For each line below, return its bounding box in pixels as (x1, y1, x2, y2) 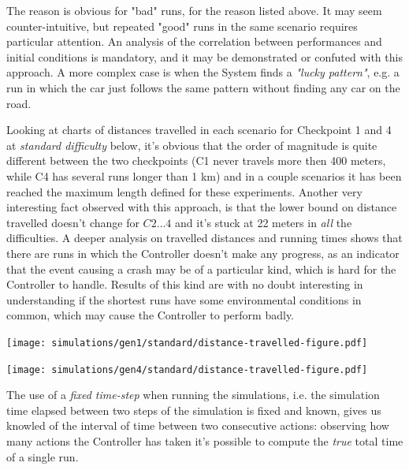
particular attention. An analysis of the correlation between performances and (6, 33, 382, 50)
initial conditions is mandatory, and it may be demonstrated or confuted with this (6, 48, 403, 65)
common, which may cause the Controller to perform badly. (6, 307, 295, 323)
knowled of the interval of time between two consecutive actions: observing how (6, 417, 389, 434)
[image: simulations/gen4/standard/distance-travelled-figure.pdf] (6, 364, 368, 375)
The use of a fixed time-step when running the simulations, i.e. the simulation (6, 386, 380, 403)
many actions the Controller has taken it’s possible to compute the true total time (6, 432, 403, 449)
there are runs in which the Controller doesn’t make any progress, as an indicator (6, 244, 400, 261)
